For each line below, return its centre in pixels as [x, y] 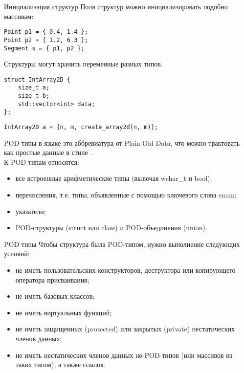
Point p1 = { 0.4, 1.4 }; [46, 32]
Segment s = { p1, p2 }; [44, 48]
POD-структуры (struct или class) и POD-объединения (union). [111, 228]
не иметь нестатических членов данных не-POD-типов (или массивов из [124, 355]
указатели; [31, 211]
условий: [17, 253]
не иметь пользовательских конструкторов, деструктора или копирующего [125, 270]
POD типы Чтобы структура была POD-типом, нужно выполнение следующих [122, 244]
